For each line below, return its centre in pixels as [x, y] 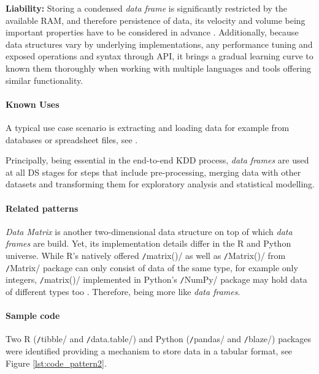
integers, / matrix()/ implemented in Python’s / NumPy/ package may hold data [156, 279]
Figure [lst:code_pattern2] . [56, 363]
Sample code [33, 316]
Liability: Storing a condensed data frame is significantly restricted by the [146, 8]
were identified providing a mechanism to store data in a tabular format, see [149, 350]
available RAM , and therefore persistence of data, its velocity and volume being [156, 20]
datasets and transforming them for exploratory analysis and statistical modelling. [160, 184]
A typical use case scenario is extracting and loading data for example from [148, 127]
